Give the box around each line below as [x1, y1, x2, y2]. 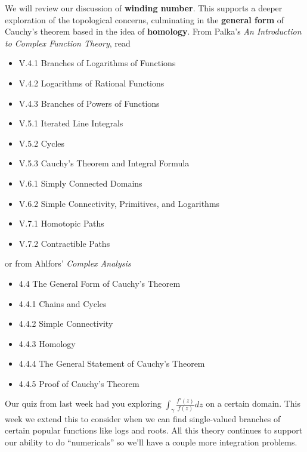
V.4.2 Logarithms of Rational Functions [18, 76, 165, 89]
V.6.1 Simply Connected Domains [18, 177, 142, 189]
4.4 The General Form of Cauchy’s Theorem [18, 277, 181, 289]
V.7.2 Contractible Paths [18, 237, 110, 249]
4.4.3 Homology [18, 337, 76, 349]
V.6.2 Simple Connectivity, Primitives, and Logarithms [18, 197, 220, 209]
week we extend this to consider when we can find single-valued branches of [5, 412, 281, 425]
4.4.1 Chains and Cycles [18, 297, 107, 309]
